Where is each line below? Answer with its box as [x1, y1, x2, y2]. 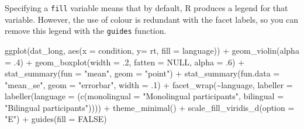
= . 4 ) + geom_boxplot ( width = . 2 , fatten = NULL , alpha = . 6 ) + [5, 55, 245, 68]
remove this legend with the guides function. [5, 25, 167, 37]
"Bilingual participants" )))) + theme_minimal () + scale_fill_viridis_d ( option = [5, 101, 295, 113]
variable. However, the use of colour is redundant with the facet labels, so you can [5, 13, 299, 25]
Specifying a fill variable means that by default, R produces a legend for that [5, 2, 288, 13]
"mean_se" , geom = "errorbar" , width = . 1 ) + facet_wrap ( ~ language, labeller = [5, 78, 293, 90]
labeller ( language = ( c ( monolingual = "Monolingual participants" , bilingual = [5, 90, 284, 102]
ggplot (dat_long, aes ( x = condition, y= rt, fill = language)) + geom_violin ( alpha [5, 44, 299, 56]
